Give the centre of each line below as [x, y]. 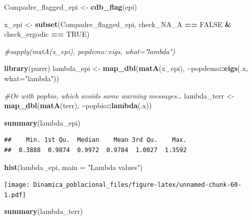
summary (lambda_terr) [44, 211]
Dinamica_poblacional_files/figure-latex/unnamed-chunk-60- [137, 185]
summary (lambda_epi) [42, 122]
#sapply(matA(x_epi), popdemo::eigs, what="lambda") [90, 51]
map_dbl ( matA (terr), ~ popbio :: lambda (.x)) [78, 105]
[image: [17, 185]
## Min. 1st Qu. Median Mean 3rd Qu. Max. [95, 140]
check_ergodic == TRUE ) [47, 34]
